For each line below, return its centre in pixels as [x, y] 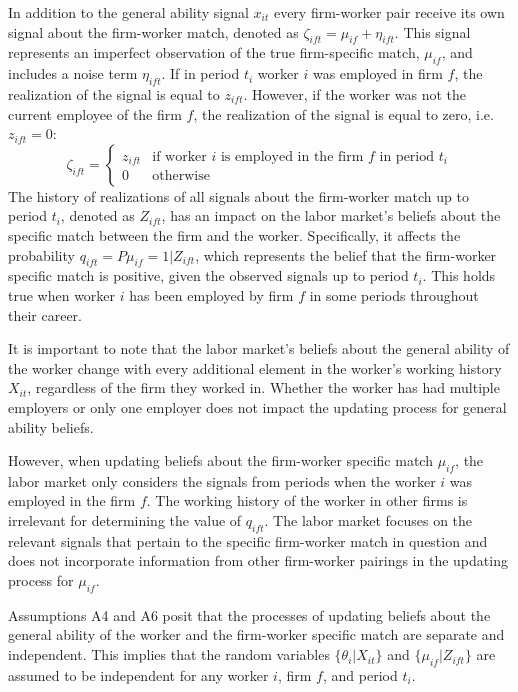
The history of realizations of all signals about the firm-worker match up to [238, 195]
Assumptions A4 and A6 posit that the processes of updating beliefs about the [249, 614]
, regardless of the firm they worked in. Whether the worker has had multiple [263, 387]
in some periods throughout [394, 294]
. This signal [432, 31]
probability [41, 254]
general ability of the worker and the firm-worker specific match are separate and [256, 634]
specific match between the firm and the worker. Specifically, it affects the [234, 234]
